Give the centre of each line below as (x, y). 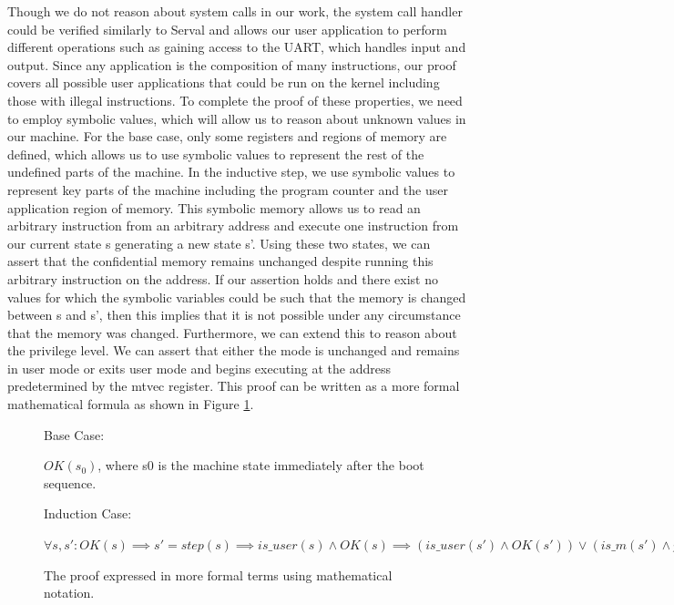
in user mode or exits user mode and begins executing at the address (199, 368)
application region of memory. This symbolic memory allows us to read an (214, 207)
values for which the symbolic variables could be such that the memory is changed (237, 297)
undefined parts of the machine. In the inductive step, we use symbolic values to (231, 172)
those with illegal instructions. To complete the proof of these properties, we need (235, 100)
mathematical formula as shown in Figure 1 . (131, 404)
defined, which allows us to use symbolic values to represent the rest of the (216, 154)
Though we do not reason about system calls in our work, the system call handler (235, 11)
